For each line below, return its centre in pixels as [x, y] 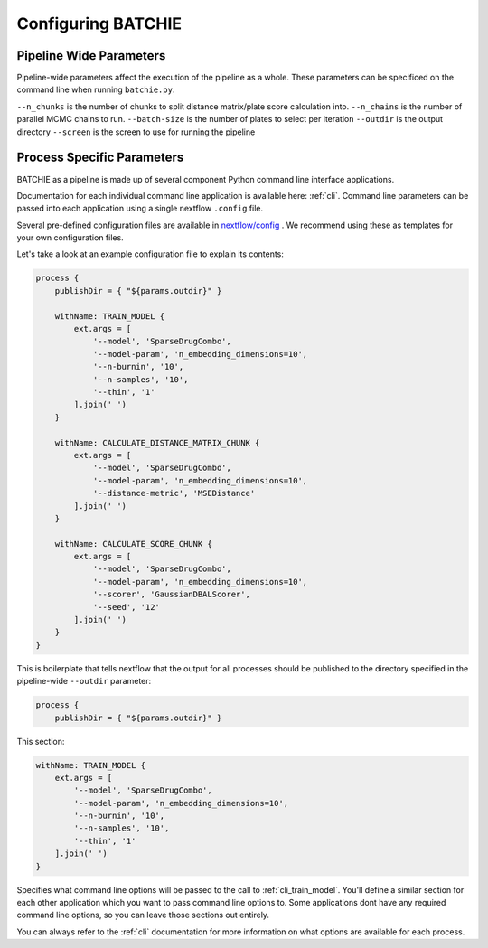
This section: [41, 741]
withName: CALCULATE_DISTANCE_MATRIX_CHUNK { [157, 442]
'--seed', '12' [126, 607]
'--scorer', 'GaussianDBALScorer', [171, 595]
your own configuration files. [70, 238]
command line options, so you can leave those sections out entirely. [143, 915]
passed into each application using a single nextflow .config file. [140, 209]
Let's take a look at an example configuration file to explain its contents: [150, 254]
